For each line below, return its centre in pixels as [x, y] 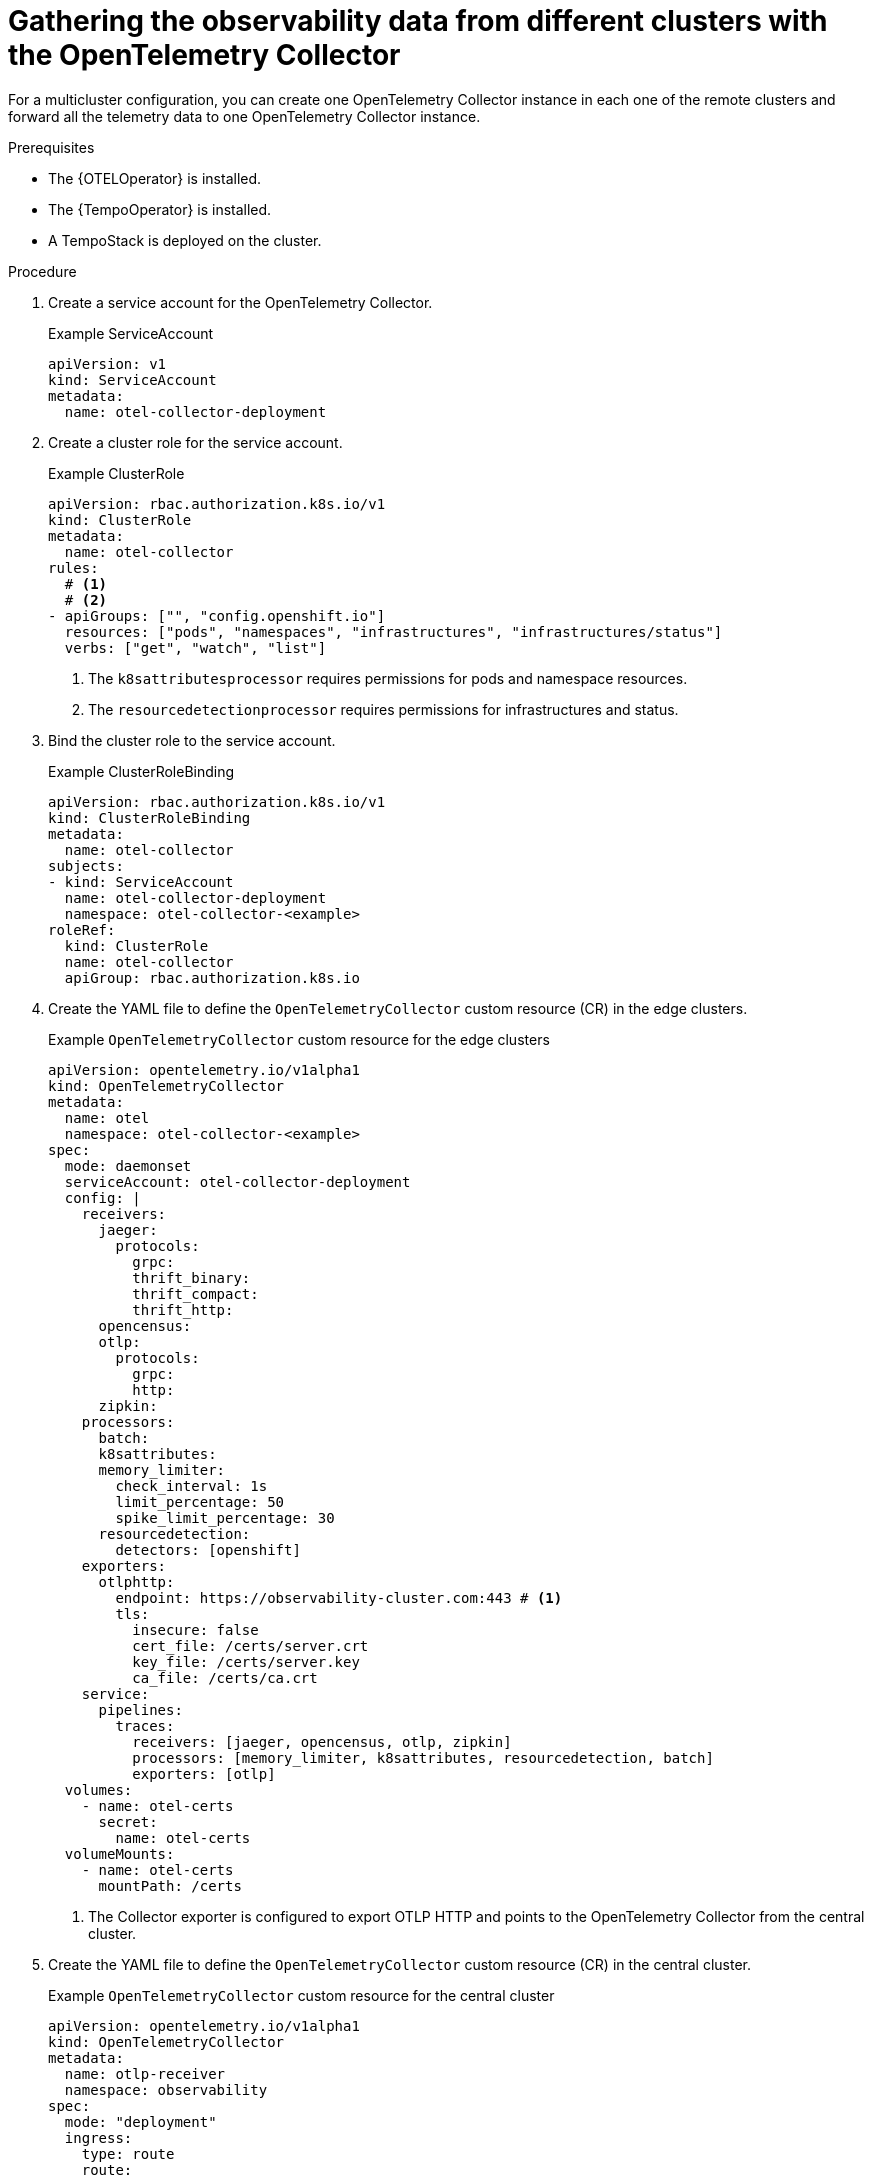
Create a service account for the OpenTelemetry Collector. [240, 302]
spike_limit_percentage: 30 [225, 1517]
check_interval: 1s [191, 1485]
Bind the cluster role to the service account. [192, 740]
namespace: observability [166, 2089]
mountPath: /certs [170, 1885]
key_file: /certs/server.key [246, 1661]
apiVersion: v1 [107, 363]
